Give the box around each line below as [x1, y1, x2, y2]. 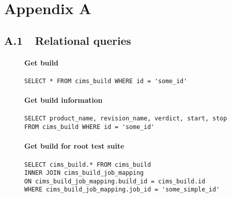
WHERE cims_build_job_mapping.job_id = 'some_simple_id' [24, 186, 220, 193]
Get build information [24, 95, 103, 105]
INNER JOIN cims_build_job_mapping [24, 169, 144, 177]
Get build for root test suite [24, 141, 124, 151]
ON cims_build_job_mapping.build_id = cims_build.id [24, 177, 205, 185]
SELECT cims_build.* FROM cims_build [24, 161, 151, 168]
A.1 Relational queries [4, 32, 131, 48]
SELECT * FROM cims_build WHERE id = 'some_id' [24, 77, 188, 85]
